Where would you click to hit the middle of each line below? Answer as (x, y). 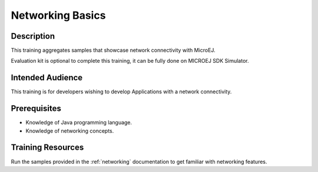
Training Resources (47, 148)
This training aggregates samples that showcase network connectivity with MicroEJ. (113, 50)
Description (33, 36)
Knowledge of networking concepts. (70, 131)
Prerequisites (36, 109)
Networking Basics (58, 15)
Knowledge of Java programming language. (79, 123)
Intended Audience (47, 78)
